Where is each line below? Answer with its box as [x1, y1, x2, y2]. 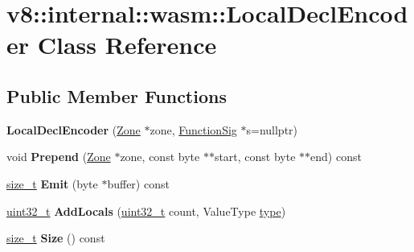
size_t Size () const [6, 229, 105, 246]
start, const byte [214, 148, 296, 165]
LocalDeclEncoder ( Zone [6, 121, 141, 138]
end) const [310, 148, 362, 165]
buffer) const [107, 175, 170, 192]
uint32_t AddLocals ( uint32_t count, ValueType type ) [6, 202, 286, 219]
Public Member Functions [6, 83, 227, 108]
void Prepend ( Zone [6, 148, 111, 165]
